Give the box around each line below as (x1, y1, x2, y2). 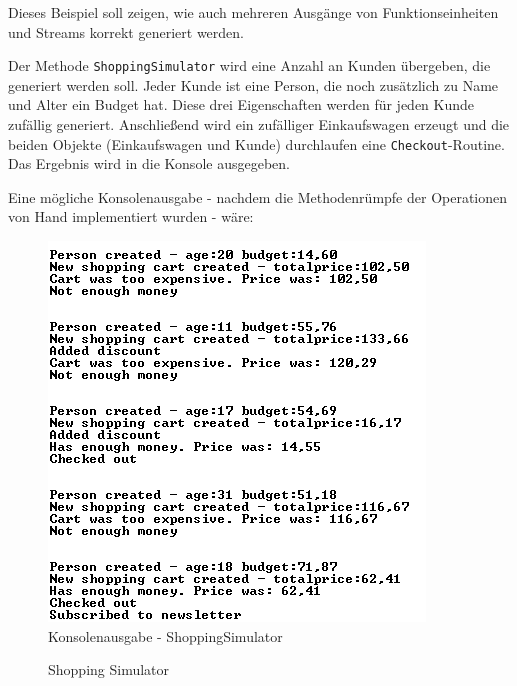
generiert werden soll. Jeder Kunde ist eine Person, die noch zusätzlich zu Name (8, 74, 499, 95)
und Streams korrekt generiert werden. (8, 21, 244, 42)
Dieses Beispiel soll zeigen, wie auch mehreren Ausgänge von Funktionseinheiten (8, 2, 499, 22)
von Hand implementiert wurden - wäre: (8, 206, 254, 227)
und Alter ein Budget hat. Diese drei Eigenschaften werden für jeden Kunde (8, 94, 475, 115)
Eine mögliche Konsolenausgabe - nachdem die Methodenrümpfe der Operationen (8, 186, 508, 207)
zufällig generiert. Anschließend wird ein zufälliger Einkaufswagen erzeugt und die (8, 114, 510, 135)
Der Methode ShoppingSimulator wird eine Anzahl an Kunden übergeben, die (8, 55, 491, 76)
